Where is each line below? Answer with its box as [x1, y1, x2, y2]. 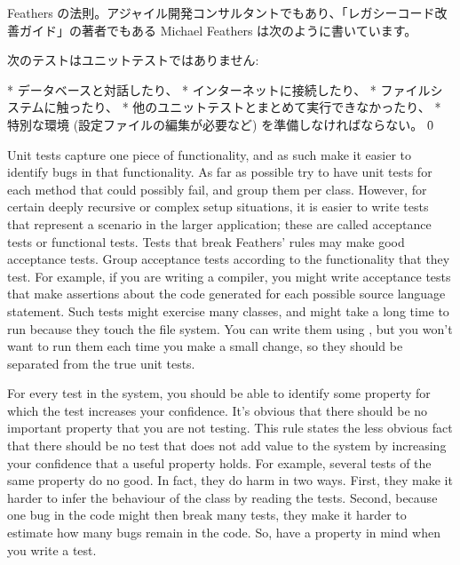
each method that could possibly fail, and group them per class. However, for [7, 179, 427, 198]
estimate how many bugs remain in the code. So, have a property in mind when [7, 523, 440, 542]
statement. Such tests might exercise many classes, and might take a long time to [7, 301, 449, 320]
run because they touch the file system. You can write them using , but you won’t [7, 319, 453, 338]
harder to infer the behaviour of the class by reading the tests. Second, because [7, 488, 438, 506]
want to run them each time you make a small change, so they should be [7, 337, 403, 355]
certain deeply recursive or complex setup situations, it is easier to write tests [7, 197, 429, 216]
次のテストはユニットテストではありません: [7, 51, 259, 69]
